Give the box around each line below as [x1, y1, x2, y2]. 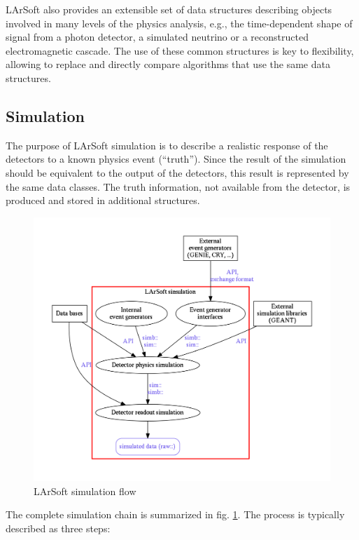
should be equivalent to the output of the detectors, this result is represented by [6, 165, 349, 180]
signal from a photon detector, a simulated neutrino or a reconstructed [6, 29, 309, 44]
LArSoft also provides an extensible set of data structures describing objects [6, 2, 332, 16]
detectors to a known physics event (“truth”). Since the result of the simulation [6, 151, 346, 166]
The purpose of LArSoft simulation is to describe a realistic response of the [6, 137, 328, 152]
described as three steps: [6, 520, 111, 535]
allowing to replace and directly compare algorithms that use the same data [6, 57, 330, 72]
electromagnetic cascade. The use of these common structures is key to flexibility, [6, 43, 354, 58]
